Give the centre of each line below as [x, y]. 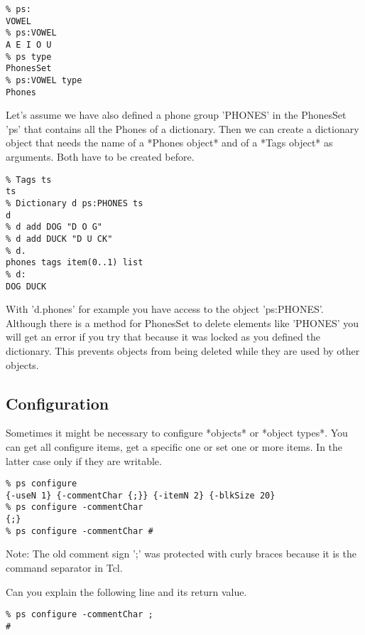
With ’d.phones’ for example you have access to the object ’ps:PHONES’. [165, 309]
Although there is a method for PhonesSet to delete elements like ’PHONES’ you [182, 322]
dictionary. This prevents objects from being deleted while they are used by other [183, 350]
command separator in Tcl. [64, 568]
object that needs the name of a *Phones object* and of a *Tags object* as [169, 143]
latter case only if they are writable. [84, 460]
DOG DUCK [26, 286]
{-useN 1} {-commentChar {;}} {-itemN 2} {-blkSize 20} [141, 495]
